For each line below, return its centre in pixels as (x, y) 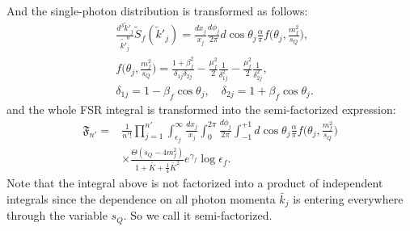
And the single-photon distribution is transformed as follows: (157, 10)
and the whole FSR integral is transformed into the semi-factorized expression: (201, 109)
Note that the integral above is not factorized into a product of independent (195, 183)
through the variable (57, 215)
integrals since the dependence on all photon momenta (141, 198)
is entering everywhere (348, 198)
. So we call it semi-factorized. (198, 215)
